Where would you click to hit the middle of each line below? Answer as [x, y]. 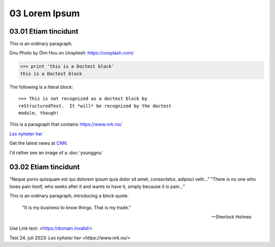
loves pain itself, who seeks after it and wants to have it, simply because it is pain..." [97, 186]
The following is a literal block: [41, 87]
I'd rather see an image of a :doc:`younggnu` [56, 153]
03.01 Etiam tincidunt [44, 31]
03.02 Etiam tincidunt [45, 167]
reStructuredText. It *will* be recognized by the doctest [95, 106]
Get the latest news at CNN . [39, 143]
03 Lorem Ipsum [45, 13]
